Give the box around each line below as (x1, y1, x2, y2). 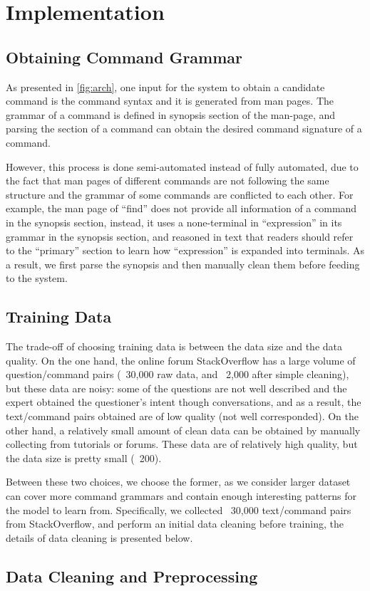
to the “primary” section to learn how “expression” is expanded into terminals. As (6, 243, 365, 258)
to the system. (6, 271, 68, 286)
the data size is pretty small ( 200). (6, 450, 162, 465)
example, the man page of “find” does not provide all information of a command (6, 201, 357, 216)
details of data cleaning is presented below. (6, 530, 193, 545)
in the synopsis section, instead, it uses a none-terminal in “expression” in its (6, 214, 342, 229)
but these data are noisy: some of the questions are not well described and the (6, 380, 347, 395)
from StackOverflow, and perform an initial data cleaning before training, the (6, 516, 344, 531)
